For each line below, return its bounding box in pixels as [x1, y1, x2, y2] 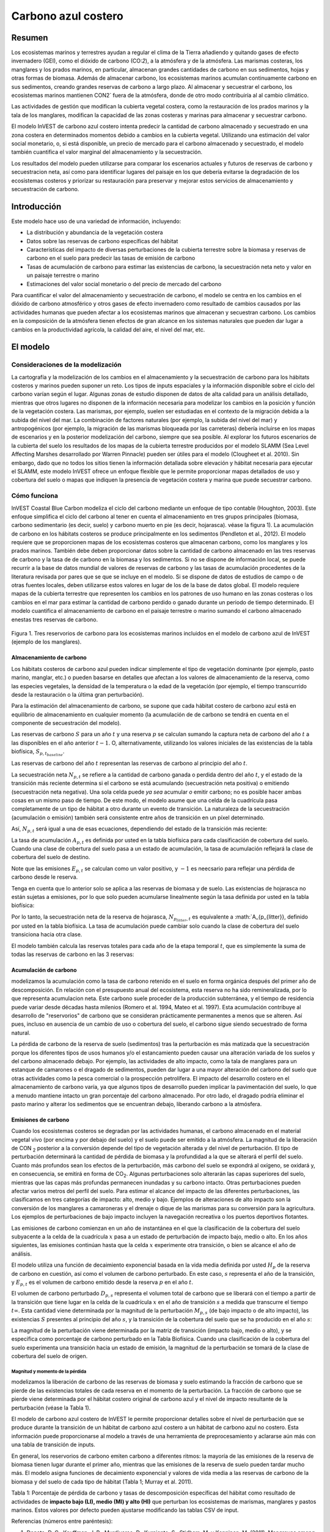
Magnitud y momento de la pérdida [11, 1368, 87, 1375]
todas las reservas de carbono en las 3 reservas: [11, 950, 134, 958]
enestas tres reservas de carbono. [11, 616, 98, 623]
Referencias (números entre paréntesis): [11, 1517, 113, 1525]
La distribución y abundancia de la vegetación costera [26, 229, 163, 236]
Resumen [11, 32, 48, 43]
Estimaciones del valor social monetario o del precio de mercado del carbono [26, 280, 222, 287]
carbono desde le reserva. [11, 873, 78, 881]
